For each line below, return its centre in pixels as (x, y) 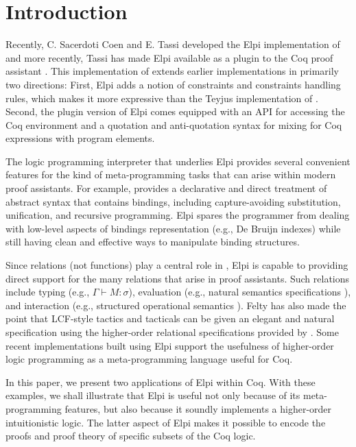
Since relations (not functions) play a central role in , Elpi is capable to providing (177, 265)
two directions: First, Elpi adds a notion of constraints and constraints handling (173, 84)
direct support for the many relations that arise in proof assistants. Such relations (178, 278)
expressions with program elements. (80, 138)
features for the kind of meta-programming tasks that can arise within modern (171, 174)
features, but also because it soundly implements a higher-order (198, 408)
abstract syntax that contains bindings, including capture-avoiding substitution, (173, 201)
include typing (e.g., (48, 292)
